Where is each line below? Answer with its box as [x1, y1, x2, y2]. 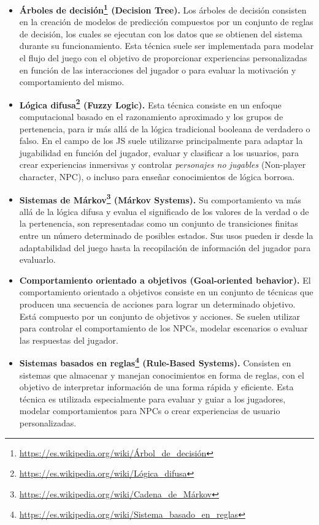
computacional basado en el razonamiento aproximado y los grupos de [19, 110, 283, 123]
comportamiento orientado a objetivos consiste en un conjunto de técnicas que [19, 285, 313, 298]
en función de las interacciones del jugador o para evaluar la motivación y [19, 63, 296, 76]
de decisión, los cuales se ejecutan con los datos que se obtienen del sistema [19, 27, 302, 40]
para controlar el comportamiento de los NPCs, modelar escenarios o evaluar [19, 322, 308, 334]
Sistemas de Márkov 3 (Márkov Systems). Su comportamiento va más [19, 191, 301, 206]
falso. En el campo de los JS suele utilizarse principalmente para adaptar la [19, 134, 303, 147]
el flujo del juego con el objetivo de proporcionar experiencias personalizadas [19, 51, 307, 64]
